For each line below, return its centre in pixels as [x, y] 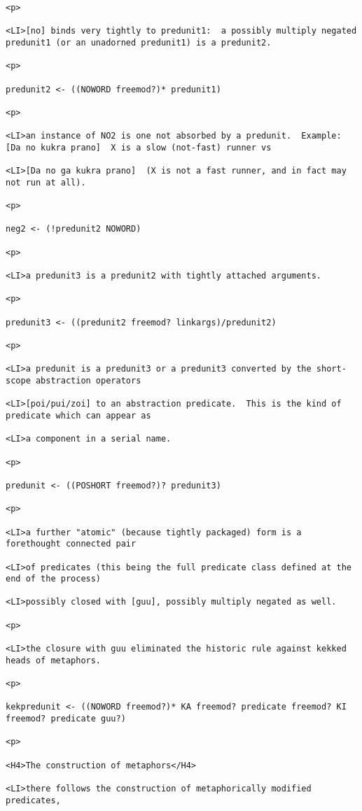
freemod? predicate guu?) [66, 719]
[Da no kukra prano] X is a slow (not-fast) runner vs [139, 147]
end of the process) [54, 579]
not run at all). [46, 182]
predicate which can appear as [78, 415]
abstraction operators [88, 381]
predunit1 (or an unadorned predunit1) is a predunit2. [139, 42]
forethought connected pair [71, 544]
